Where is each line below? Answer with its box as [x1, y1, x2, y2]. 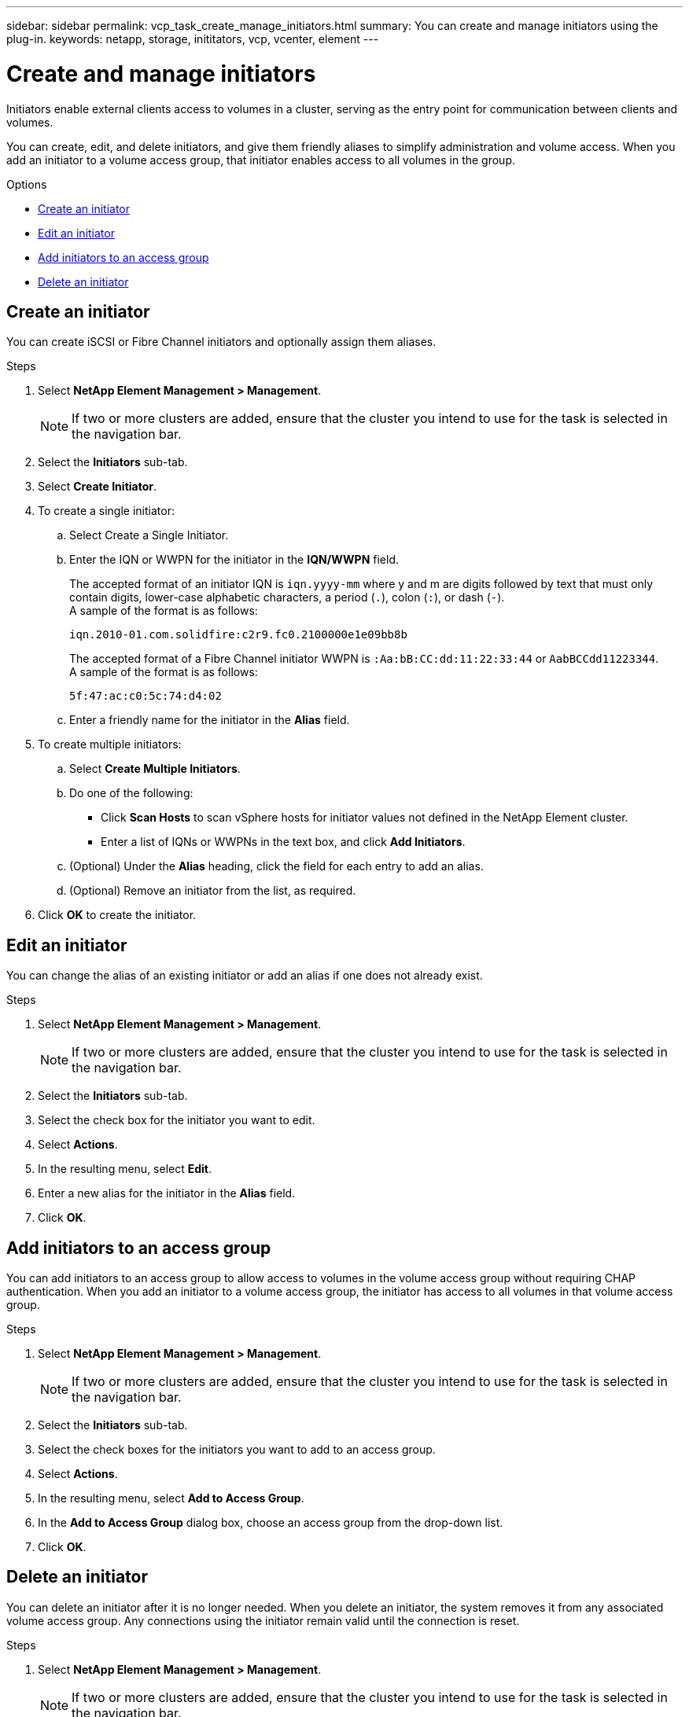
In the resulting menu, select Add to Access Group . [38, 1491, 304, 1506]
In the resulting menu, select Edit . [38, 1162, 212, 1176]
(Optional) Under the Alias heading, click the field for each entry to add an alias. [69, 859, 484, 873]
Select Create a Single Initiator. [69, 528, 229, 542]
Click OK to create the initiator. [38, 908, 197, 922]
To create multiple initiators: [38, 737, 182, 752]
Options [6, 177, 47, 191]
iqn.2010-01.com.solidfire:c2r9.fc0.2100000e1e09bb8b [69, 628, 407, 642]
